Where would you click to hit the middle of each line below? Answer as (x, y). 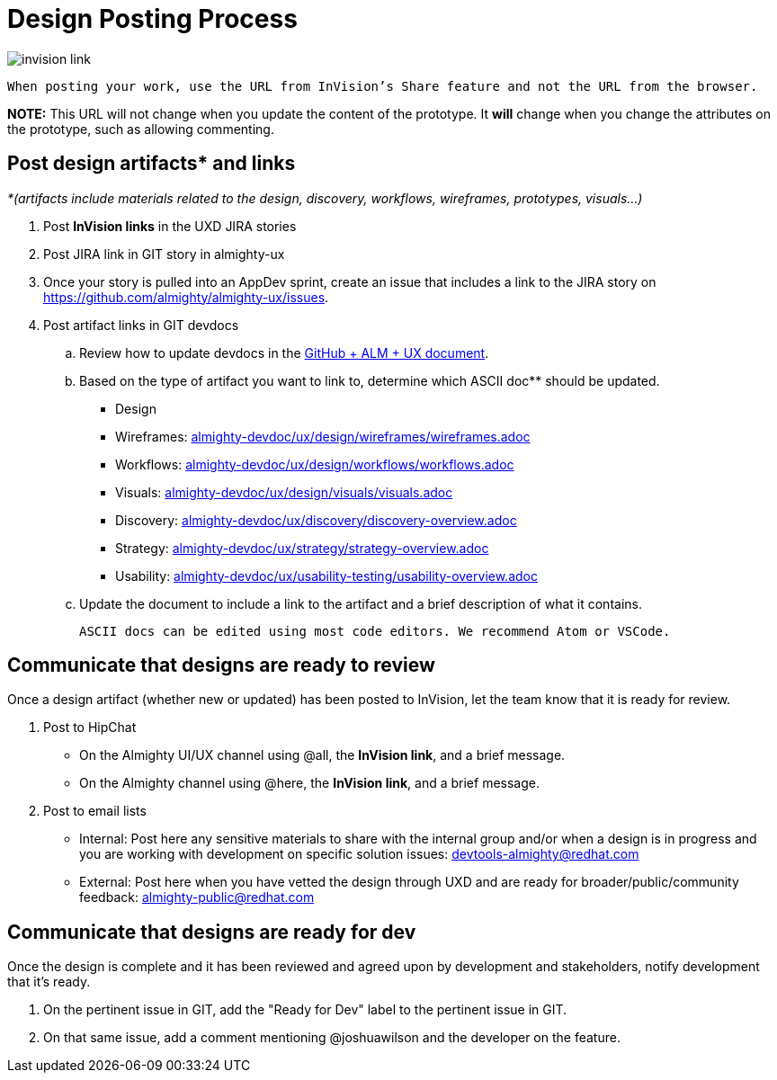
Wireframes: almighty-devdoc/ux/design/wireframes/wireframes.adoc (323, 436)
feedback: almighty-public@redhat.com (197, 897)
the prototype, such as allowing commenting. (141, 129)
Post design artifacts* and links (152, 164)
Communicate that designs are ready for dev (212, 932)
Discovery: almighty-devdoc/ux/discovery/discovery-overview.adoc (316, 520)
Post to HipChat (90, 727)
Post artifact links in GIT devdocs (141, 325)
